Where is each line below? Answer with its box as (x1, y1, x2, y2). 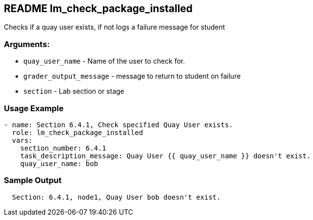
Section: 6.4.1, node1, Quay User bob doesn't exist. (12, 193, 221, 201)
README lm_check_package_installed (4, 2, 193, 15)
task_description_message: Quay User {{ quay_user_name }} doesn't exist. (20, 152, 311, 160)
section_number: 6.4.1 (20, 144, 106, 152)
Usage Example (4, 103, 64, 113)
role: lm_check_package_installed (12, 128, 143, 136)
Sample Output (4, 175, 62, 186)
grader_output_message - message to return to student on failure (23, 72, 241, 81)
